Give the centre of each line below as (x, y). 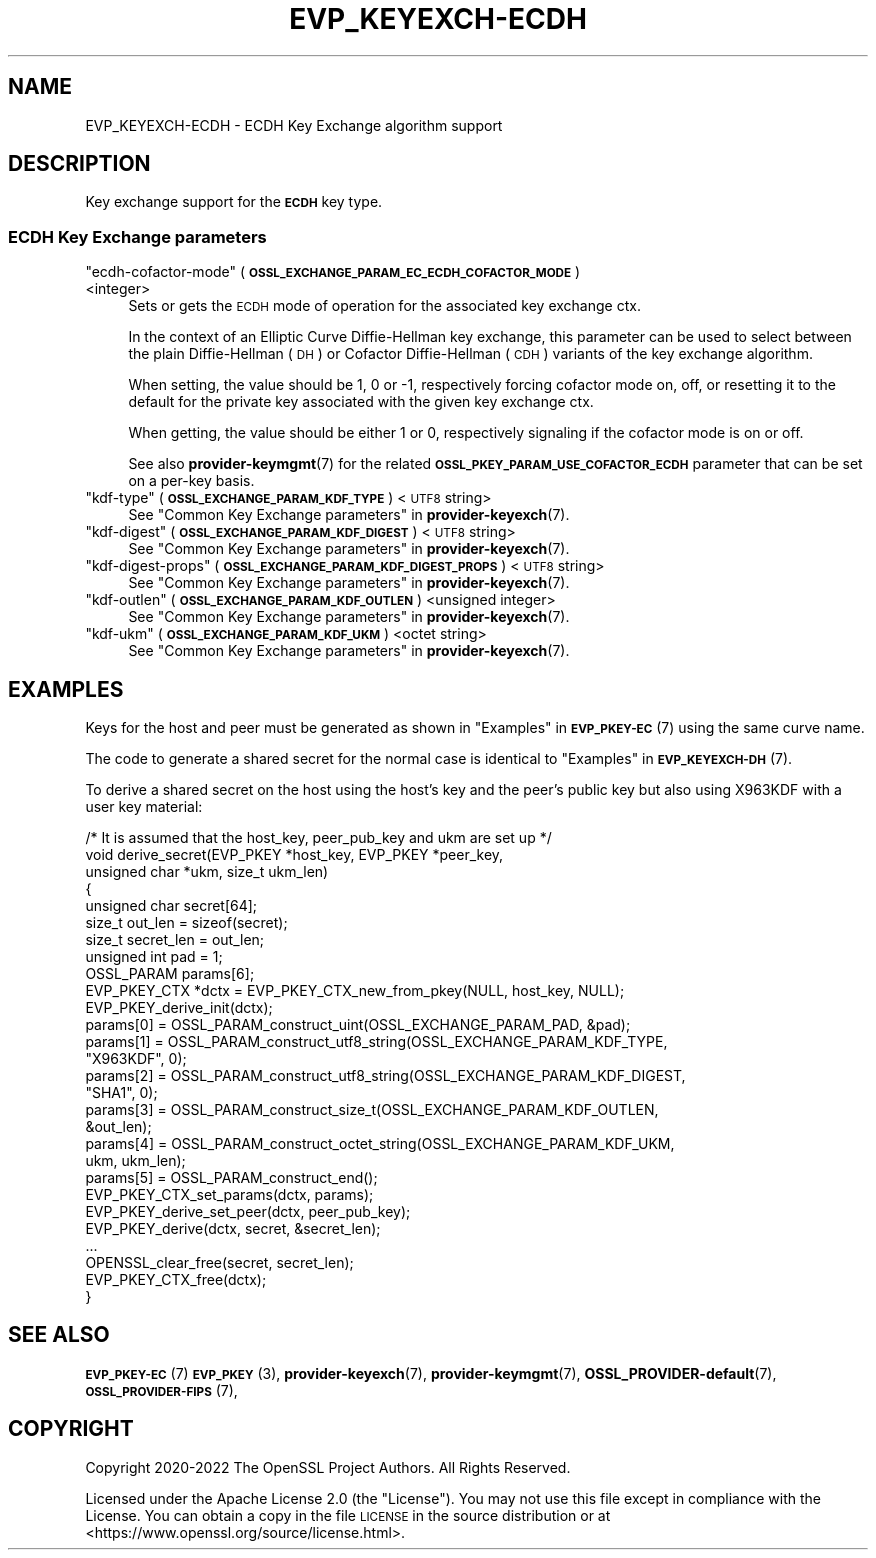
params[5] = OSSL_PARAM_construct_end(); (231, 1178)
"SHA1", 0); (121, 1093)
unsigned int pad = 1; (154, 957)
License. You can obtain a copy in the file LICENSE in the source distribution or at (348, 1515)
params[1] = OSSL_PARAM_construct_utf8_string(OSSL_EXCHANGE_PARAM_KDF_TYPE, (376, 1042)
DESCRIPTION (79, 164)
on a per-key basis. (191, 481)
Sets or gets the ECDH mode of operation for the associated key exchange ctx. (384, 306)
